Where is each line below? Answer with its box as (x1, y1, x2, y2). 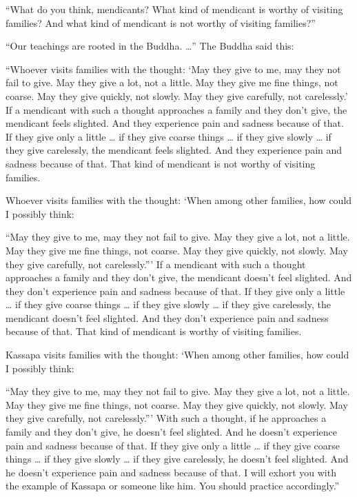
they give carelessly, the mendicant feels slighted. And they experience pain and (6, 143, 343, 157)
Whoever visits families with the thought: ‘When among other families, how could (6, 193, 352, 207)
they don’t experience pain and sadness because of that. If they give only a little (6, 283, 345, 298)
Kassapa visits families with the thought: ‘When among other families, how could (6, 347, 349, 362)
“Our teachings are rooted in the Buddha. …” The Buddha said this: (6, 39, 294, 53)
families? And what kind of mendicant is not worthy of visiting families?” (6, 15, 316, 30)
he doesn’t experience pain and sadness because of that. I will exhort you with (6, 465, 336, 479)
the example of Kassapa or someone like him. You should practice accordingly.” (6, 478, 340, 493)
